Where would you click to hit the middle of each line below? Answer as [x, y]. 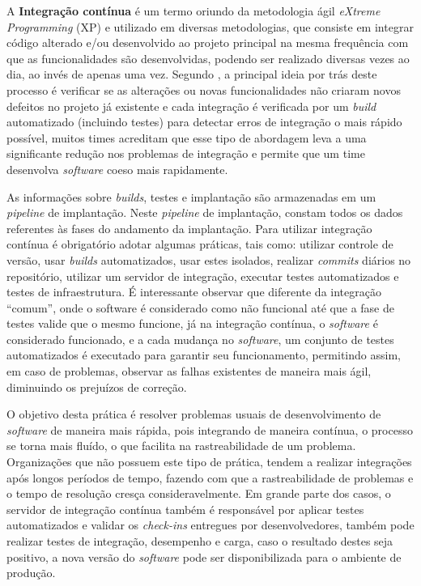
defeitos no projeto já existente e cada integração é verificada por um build [191, 106]
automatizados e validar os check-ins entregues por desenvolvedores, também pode [210, 525]
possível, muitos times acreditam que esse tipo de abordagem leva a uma [187, 137]
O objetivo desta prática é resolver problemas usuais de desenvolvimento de [194, 414]
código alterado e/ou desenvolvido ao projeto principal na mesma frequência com [208, 42]
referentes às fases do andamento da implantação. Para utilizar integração [189, 228]
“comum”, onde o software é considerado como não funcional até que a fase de [200, 307]
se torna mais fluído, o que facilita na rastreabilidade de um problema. [181, 446]
